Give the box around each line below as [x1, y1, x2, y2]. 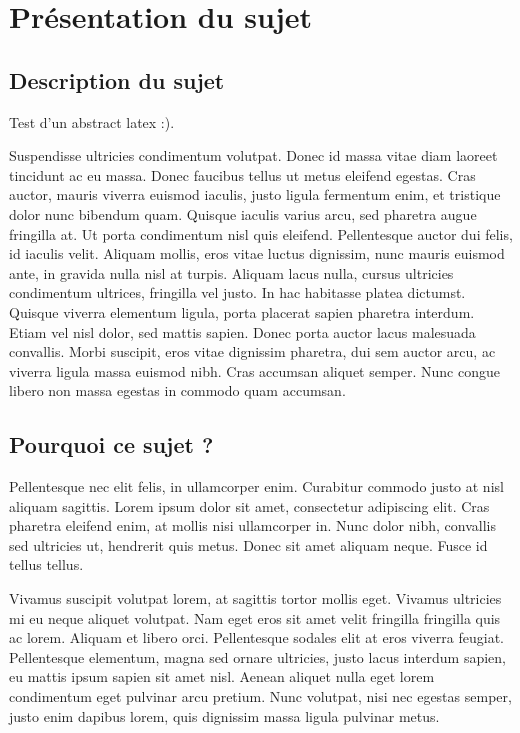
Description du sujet [9, 64, 225, 95]
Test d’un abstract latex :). [9, 111, 175, 132]
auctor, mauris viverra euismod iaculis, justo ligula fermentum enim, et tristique [9, 184, 501, 205]
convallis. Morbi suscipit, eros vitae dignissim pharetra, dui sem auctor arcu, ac [9, 341, 496, 362]
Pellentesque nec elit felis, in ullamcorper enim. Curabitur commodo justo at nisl [9, 476, 504, 497]
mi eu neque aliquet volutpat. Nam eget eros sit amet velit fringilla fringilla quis [9, 607, 501, 628]
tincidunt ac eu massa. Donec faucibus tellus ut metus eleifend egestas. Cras [9, 164, 476, 185]
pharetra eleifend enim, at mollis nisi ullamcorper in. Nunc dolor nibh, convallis [9, 515, 496, 536]
